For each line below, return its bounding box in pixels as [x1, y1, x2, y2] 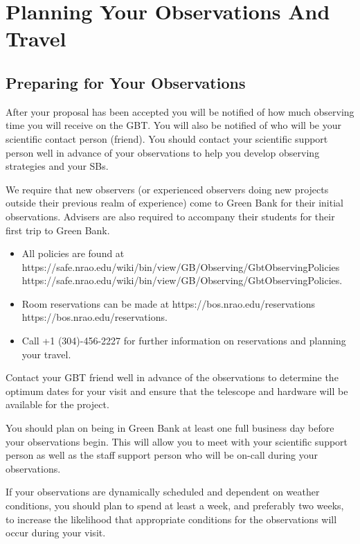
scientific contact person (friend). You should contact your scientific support [6, 131, 328, 146]
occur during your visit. [6, 525, 106, 540]
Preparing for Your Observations [6, 71, 246, 93]
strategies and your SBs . [6, 159, 109, 173]
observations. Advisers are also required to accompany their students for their [6, 209, 335, 223]
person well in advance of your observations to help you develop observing [6, 145, 320, 159]
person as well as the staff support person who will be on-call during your [6, 448, 318, 462]
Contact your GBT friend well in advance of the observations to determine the [6, 370, 339, 385]
